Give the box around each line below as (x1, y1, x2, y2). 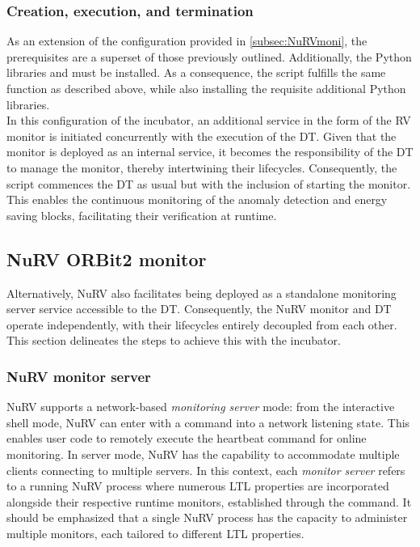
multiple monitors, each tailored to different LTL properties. (6, 524, 304, 541)
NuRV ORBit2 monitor (6, 246, 207, 271)
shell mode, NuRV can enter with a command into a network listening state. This (6, 413, 410, 430)
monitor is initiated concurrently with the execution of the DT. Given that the (6, 127, 397, 144)
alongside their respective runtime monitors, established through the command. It (6, 493, 412, 510)
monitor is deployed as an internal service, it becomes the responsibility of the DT (6, 143, 414, 160)
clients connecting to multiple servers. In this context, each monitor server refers (6, 461, 405, 478)
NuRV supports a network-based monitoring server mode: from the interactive (6, 398, 395, 415)
